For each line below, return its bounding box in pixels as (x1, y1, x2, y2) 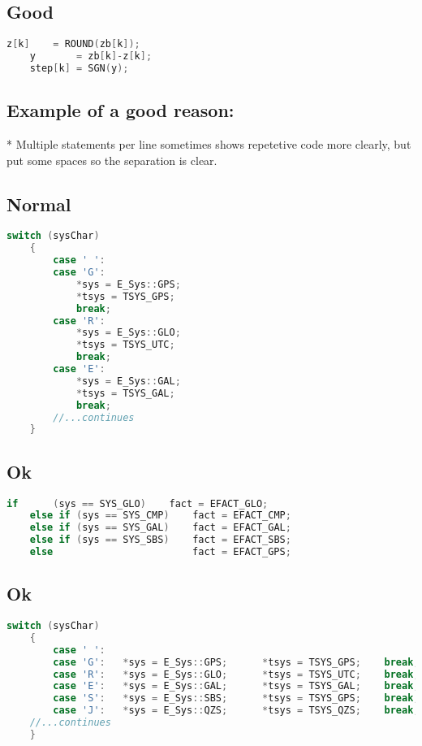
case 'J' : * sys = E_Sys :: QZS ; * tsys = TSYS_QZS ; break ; (53, 705, 420, 717)
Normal (6, 191, 71, 216)
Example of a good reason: (6, 98, 235, 123)
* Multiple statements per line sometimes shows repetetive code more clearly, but (6, 136, 411, 153)
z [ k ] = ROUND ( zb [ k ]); (6, 38, 140, 50)
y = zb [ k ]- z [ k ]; (29, 50, 153, 63)
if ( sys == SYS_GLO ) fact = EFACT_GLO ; (6, 497, 269, 510)
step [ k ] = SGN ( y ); (29, 62, 129, 74)
